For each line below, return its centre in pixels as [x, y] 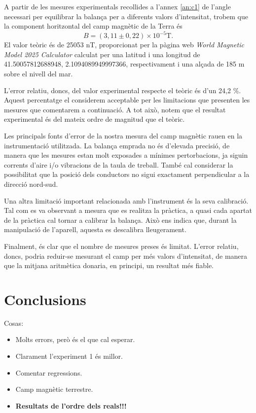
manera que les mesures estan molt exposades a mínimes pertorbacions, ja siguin [126, 155]
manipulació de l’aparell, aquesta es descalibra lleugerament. [95, 229]
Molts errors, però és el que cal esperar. [75, 339]
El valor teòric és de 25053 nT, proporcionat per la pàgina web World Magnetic [124, 45]
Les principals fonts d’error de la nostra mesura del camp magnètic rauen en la [123, 136]
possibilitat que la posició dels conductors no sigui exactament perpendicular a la [127, 174]
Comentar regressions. [49, 372]
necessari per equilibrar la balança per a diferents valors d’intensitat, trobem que [126, 16]
